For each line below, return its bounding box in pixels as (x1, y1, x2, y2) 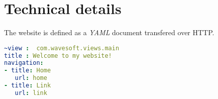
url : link (15, 89, 47, 96)
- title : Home (4, 67, 51, 74)
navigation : (4, 59, 44, 67)
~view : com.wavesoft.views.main (4, 44, 120, 52)
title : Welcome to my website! (4, 52, 112, 59)
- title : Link (4, 82, 51, 89)
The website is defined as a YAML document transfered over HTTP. (4, 27, 214, 38)
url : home (15, 74, 47, 82)
